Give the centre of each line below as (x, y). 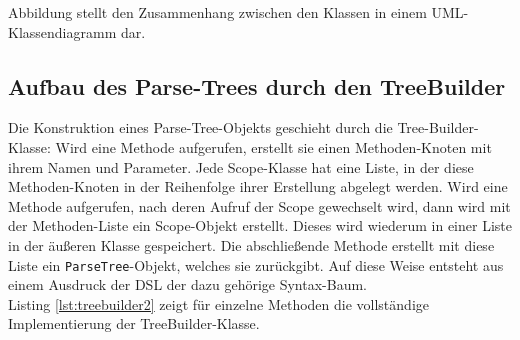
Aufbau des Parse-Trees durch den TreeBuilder (257, 85)
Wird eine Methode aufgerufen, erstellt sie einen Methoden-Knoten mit (273, 146)
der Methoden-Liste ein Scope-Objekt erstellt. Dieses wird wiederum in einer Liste (260, 225)
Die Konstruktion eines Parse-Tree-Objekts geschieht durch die (200, 127)
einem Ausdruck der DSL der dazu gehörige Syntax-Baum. (187, 284)
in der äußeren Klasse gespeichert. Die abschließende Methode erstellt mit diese (251, 244)
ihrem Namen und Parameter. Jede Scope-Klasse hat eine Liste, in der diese (241, 166)
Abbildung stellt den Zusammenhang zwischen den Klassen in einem (217, 12)
